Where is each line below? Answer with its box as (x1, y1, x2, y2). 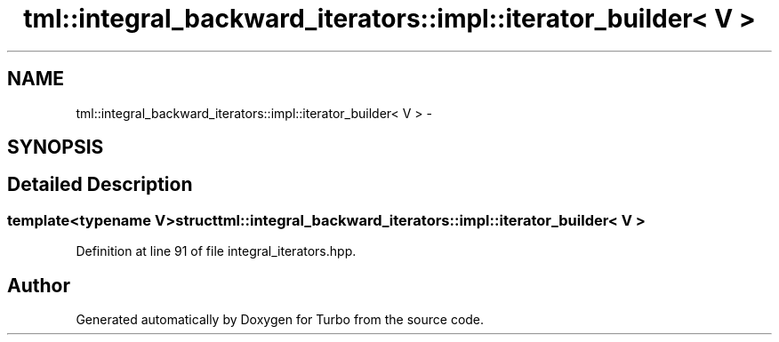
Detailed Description (7, 173, 193, 196)
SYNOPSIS (7, 136, 104, 159)
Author (7, 274, 70, 297)
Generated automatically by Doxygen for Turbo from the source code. (76, 312, 485, 328)
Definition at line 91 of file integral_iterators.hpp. (76, 243, 357, 259)
